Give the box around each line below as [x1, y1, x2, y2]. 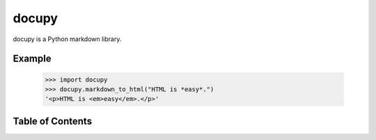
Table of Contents [13, 115, 93, 127]
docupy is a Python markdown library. [13, 35, 122, 43]
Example [13, 53, 52, 65]
